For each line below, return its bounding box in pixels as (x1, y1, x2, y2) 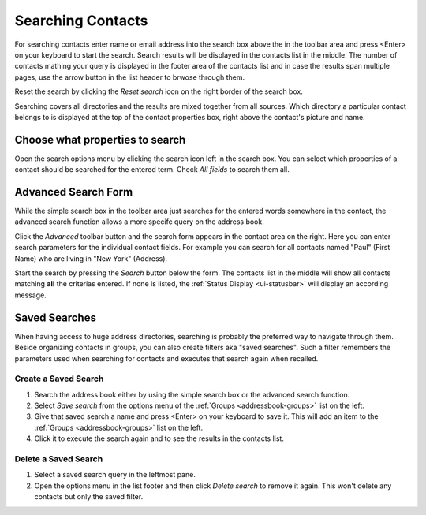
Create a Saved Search (14, 373, 104, 384)
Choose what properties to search (14, 132, 186, 146)
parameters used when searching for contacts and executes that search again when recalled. (14, 353, 319, 363)
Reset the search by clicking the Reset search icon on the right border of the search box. (14, 87, 303, 96)
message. (14, 290, 47, 300)
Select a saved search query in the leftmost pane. (34, 470, 196, 480)
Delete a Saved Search (14, 453, 103, 465)
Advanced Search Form (14, 185, 133, 199)
